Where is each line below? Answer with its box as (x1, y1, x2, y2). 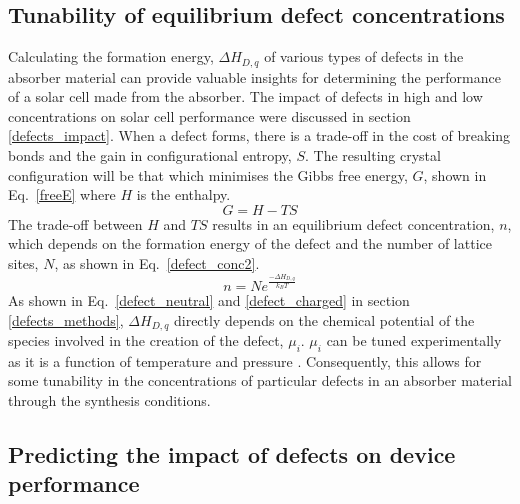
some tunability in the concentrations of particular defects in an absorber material (8, 370, 512, 391)
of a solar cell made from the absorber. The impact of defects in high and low (8, 86, 483, 107)
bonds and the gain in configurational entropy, (8, 145, 292, 166)
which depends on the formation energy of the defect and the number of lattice (8, 233, 492, 254)
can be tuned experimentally (326, 329, 502, 350)
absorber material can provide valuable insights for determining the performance (8, 66, 501, 87)
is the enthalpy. (136, 184, 231, 205)
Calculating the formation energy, (8, 46, 214, 67)
